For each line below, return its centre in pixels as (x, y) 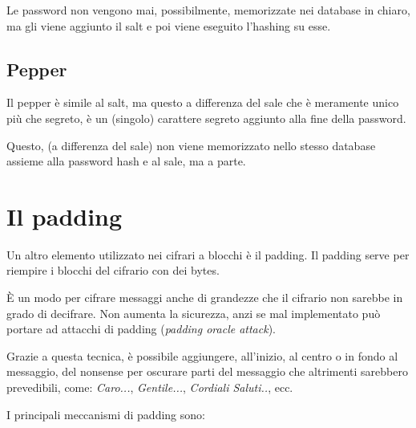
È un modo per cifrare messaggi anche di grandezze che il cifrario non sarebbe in (205, 298)
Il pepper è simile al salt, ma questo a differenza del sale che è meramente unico (203, 102)
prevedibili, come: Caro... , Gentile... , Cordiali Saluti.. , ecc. (150, 387)
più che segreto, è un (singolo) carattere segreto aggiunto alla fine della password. (206, 118)
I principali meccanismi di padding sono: (106, 414)
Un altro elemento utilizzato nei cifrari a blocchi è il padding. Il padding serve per (208, 254)
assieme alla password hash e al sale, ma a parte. (126, 161)
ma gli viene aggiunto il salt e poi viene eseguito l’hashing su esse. (169, 25)
